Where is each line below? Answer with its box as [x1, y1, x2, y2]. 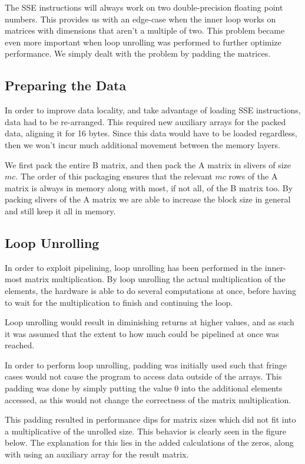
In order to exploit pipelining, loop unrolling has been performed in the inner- [5, 261, 286, 273]
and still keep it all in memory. [5, 204, 116, 217]
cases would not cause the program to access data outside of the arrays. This [5, 370, 282, 383]
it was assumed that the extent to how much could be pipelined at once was [5, 327, 279, 339]
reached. [5, 339, 35, 351]
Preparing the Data [5, 76, 127, 94]
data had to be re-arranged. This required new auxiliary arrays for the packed [5, 115, 286, 128]
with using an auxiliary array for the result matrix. [5, 448, 189, 460]
